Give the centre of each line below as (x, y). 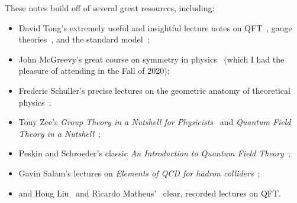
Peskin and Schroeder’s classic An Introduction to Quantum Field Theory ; (154, 153)
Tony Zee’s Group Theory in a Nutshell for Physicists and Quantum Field (155, 122)
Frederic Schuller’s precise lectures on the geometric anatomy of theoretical (154, 90)
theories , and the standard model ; (84, 39)
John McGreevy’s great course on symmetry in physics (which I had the (151, 59)
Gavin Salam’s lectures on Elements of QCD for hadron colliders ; (139, 173)
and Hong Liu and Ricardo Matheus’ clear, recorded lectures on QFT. (150, 193)
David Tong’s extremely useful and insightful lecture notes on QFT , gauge (155, 27)
